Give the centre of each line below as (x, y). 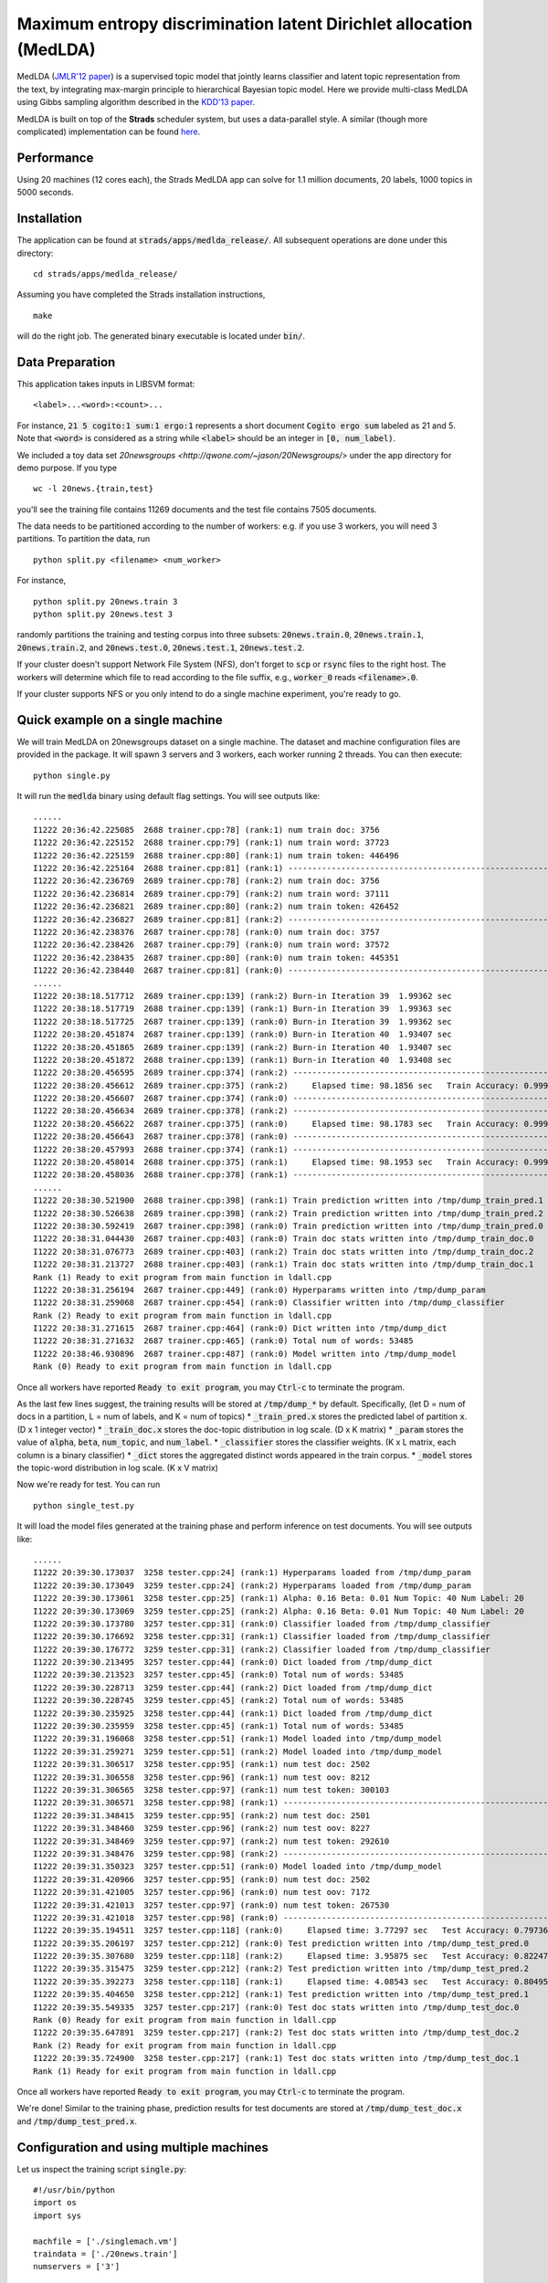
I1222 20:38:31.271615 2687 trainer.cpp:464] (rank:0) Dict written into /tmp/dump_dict (240, 1328)
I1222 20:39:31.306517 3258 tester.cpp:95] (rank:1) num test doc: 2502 (202, 1764)
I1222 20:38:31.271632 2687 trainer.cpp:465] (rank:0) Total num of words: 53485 (223, 1341)
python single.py (72, 775)
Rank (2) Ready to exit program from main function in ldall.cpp (183, 1315)
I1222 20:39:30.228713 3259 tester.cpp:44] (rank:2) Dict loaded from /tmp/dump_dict (233, 1688)
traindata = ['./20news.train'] (105, 2254)
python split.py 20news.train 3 (105, 601)
